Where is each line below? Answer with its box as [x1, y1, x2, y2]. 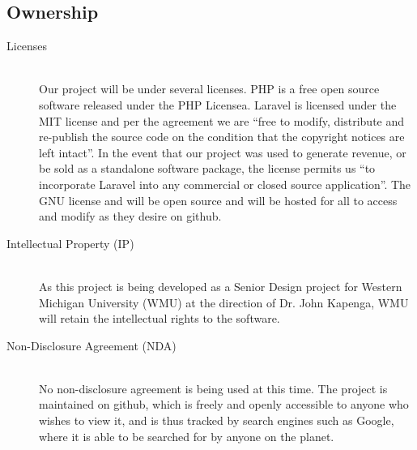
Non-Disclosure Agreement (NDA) [6, 336, 177, 354]
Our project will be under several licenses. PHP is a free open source [39, 80, 380, 97]
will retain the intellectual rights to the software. [39, 310, 280, 327]
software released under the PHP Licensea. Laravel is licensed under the [39, 96, 397, 113]
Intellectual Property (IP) [6, 234, 134, 251]
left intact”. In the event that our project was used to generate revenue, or [39, 144, 406, 161]
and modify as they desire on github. [39, 208, 222, 225]
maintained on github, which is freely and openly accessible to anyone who [39, 396, 409, 413]
